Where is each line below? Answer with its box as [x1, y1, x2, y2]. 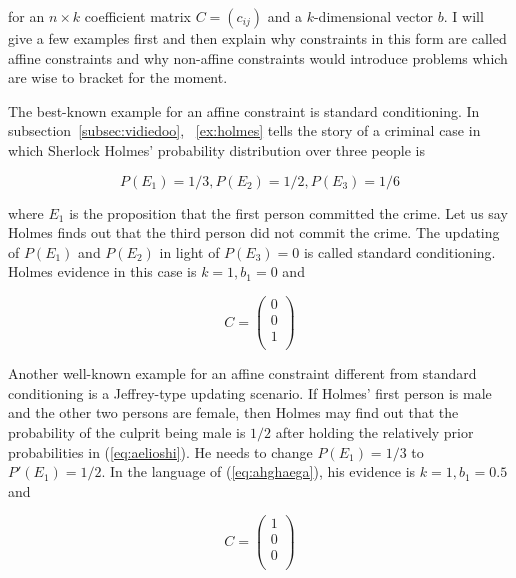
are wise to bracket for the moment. [8, 67, 228, 88]
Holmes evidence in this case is [8, 261, 197, 282]
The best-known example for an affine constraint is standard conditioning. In [8, 100, 480, 121]
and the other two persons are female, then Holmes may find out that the [8, 402, 459, 423]
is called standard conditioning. [303, 241, 496, 262]
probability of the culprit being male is [8, 421, 246, 442]
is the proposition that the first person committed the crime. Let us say [69, 202, 508, 223]
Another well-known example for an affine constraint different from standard [8, 363, 477, 384]
